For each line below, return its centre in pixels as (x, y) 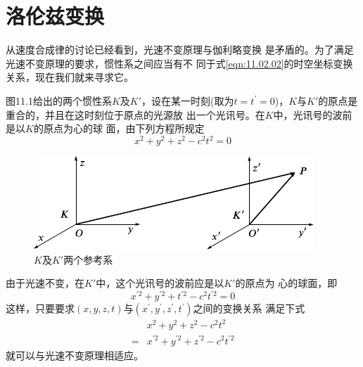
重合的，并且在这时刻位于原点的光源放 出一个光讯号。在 (135, 114)
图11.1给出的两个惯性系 (59, 100)
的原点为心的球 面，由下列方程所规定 (119, 128)
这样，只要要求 (40, 308)
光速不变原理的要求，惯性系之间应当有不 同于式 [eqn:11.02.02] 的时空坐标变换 (179, 63)
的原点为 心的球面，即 (286, 283)
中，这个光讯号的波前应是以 (160, 283)
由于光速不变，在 (45, 283)
